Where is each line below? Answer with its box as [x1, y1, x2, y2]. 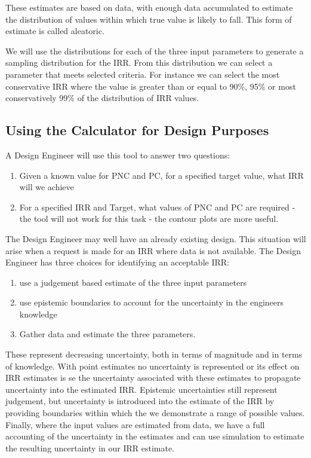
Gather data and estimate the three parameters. [19, 328, 196, 340]
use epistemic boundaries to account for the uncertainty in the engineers [19, 296, 284, 309]
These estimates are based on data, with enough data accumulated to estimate [5, 1, 293, 13]
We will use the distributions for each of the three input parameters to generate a [5, 44, 304, 57]
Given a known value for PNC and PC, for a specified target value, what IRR [19, 169, 304, 181]
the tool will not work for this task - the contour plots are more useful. [19, 212, 279, 225]
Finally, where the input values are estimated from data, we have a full [5, 418, 265, 430]
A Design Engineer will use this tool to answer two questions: [5, 148, 230, 161]
